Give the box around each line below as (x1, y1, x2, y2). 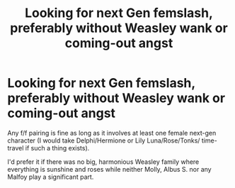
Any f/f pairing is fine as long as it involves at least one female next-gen (7, 128, 217, 137)
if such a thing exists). (25, 143, 90, 152)
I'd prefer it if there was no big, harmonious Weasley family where (7, 157, 200, 166)
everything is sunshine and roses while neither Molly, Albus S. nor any (7, 165, 212, 173)
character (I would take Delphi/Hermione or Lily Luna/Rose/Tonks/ (7, 136, 200, 145)
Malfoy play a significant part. (7, 172, 94, 181)
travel (7, 143, 24, 152)
